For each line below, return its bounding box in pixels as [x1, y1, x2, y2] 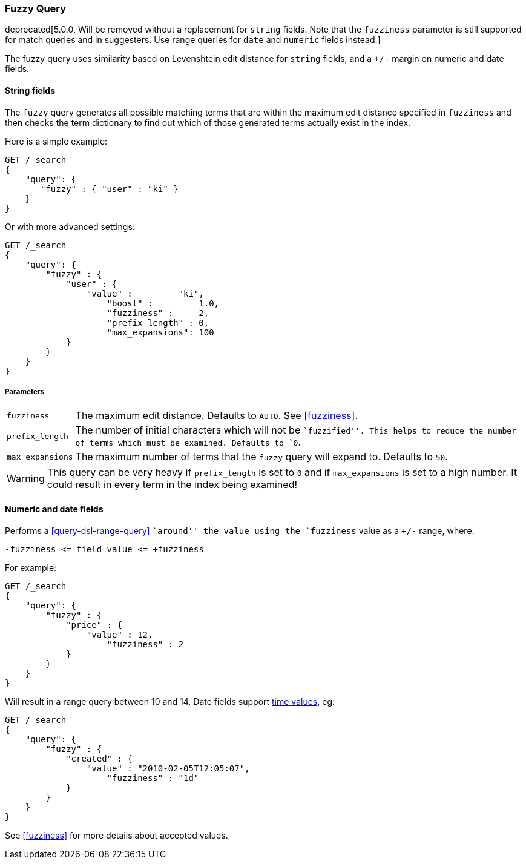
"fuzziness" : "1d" [107, 773, 199, 783]
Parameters [5, 387, 45, 396]
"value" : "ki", [86, 288, 204, 298]
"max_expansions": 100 [107, 327, 214, 337]
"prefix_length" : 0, [107, 317, 209, 328]
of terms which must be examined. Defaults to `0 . [75, 436, 301, 449]
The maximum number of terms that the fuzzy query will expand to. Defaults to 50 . [75, 450, 448, 463]
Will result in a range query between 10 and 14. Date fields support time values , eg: [5, 696, 335, 707]
